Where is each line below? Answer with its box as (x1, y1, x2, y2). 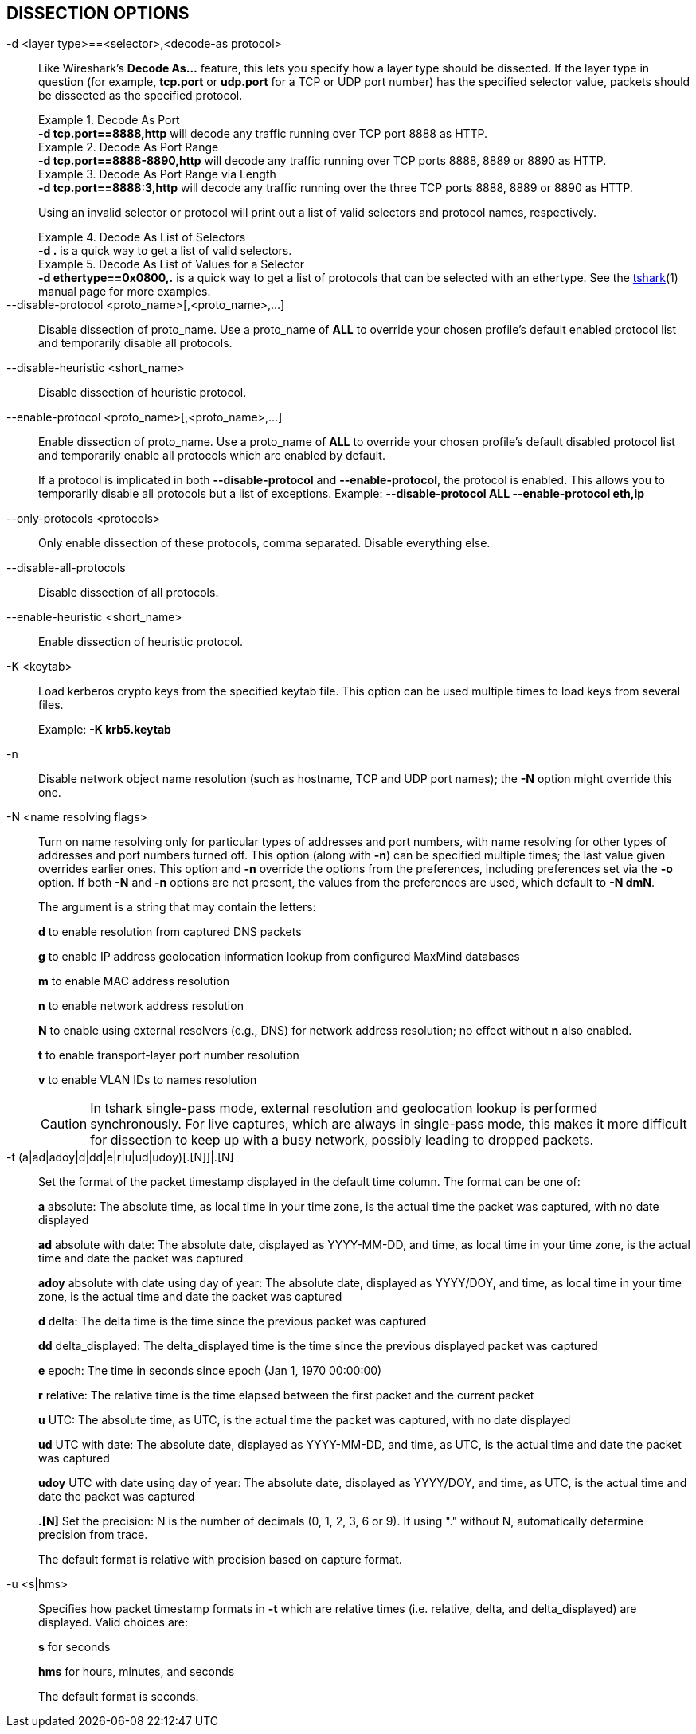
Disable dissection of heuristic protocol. (38, 386, 247, 400)
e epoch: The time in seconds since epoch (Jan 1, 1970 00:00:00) (38, 1364, 382, 1378)
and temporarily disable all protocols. (38, 336, 233, 350)
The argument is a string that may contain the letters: (38, 900, 316, 914)
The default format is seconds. (38, 1689, 199, 1704)
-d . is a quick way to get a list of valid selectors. (38, 244, 292, 258)
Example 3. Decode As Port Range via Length (38, 167, 276, 182)
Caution (41, 1116, 88, 1133)
